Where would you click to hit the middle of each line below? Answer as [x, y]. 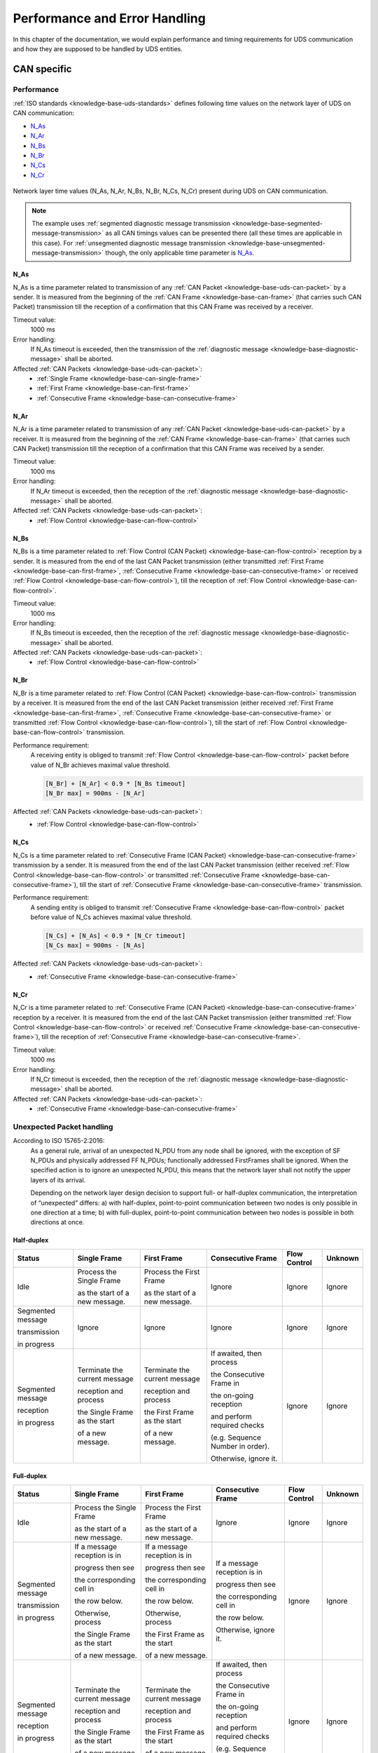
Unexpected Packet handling [63, 1127]
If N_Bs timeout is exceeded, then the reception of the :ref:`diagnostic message [145, 633]
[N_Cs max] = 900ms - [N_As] [95, 946]
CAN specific [42, 69]
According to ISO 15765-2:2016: [59, 1141]
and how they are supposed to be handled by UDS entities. [98, 48]
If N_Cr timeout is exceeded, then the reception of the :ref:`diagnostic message [145, 1079]
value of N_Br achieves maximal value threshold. [100, 765]
